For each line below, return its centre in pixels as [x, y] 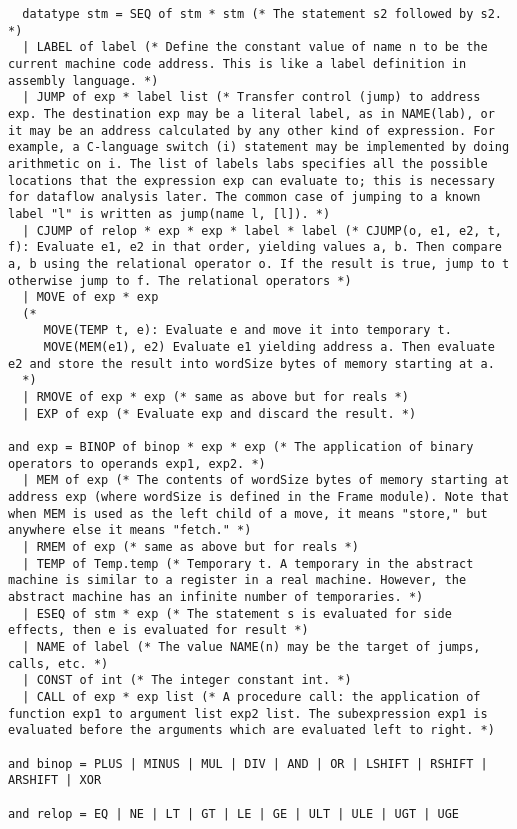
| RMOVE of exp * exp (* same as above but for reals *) [215, 397]
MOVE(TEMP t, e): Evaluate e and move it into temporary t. [247, 330]
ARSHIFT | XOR [55, 780]
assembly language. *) [83, 80]
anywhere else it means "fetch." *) [130, 530]
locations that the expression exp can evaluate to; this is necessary [251, 180]
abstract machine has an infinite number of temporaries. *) [216, 596]
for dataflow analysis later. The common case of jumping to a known [244, 197]
